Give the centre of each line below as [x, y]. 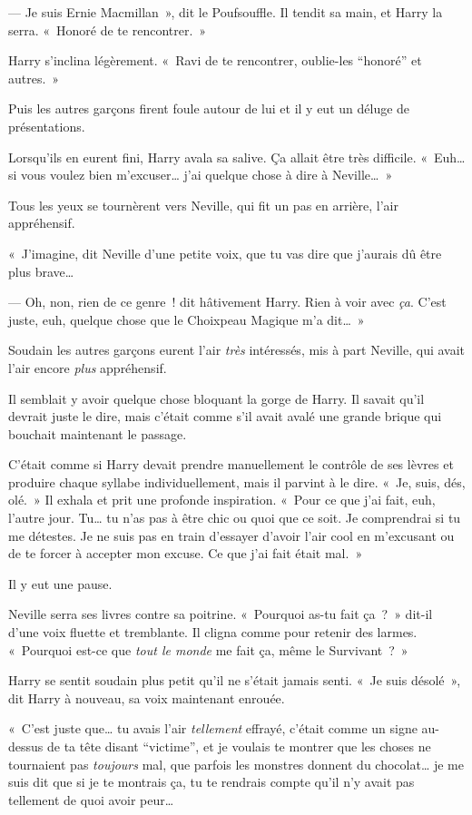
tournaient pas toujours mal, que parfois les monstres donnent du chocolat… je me [236, 764]
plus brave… [41, 271]
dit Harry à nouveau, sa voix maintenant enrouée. [147, 697]
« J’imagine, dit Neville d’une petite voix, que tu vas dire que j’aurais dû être [225, 253]
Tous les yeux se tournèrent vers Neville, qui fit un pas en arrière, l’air [203, 205]
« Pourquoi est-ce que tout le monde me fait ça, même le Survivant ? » [208, 649]
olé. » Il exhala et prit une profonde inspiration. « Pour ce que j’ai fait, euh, [222, 500]
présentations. [47, 126]
